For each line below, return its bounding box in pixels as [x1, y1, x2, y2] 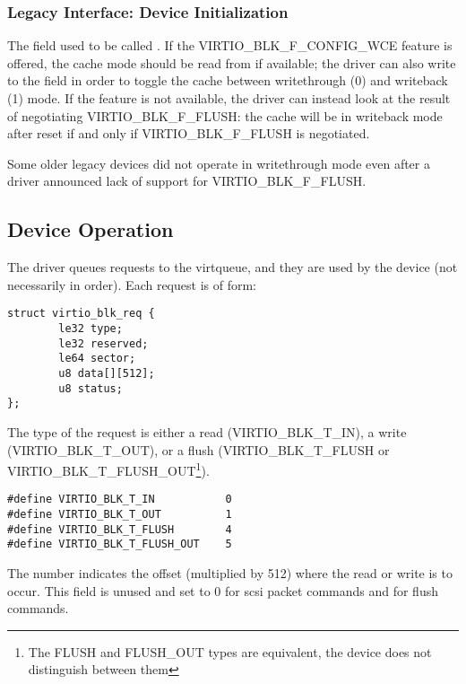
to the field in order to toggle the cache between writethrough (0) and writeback [7, 71, 448, 90]
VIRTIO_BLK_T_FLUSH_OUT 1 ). [7, 459, 210, 479]
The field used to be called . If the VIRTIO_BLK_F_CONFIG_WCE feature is [7, 36, 453, 55]
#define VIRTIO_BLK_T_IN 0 [7, 493, 232, 506]
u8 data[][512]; [58, 366, 155, 380]
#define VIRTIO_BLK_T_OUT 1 [7, 508, 232, 522]
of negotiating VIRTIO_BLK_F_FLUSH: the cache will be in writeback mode [7, 106, 443, 125]
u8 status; [58, 381, 123, 395]
